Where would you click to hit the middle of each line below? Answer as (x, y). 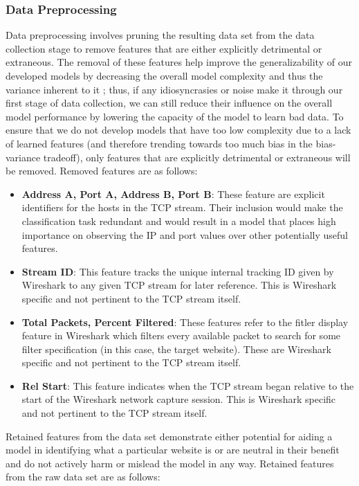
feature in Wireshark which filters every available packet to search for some (181, 335)
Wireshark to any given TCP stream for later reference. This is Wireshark (179, 285)
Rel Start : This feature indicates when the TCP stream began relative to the (188, 385)
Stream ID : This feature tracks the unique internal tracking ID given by (178, 271)
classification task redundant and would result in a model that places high (179, 220)
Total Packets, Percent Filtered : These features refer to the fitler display (185, 322)
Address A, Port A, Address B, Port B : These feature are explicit (173, 193)
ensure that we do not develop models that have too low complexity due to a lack (178, 130)
